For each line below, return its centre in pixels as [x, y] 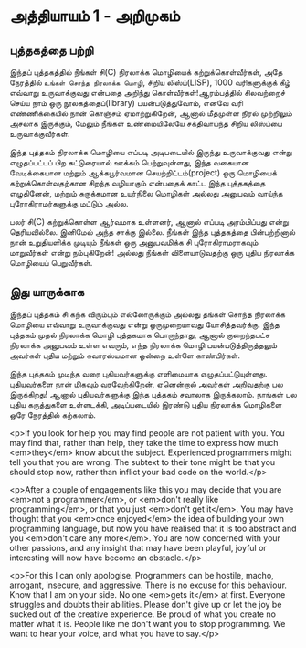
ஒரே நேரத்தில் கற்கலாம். [53, 414]
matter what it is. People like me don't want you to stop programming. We [148, 623]
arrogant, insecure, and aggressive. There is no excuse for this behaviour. [148, 585]
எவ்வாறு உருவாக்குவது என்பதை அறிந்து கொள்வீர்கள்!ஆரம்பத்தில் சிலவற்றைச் [148, 93]
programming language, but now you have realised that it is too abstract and [153, 528]
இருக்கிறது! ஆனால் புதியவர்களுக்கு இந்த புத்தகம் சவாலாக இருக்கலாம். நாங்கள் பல [153, 394]
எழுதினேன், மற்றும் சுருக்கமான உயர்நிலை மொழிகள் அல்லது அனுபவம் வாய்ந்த [146, 193]
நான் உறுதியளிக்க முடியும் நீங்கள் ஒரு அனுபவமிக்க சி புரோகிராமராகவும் [134, 242]
